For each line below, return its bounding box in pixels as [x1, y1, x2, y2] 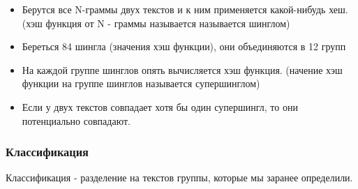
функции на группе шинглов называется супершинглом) [22, 76, 260, 91]
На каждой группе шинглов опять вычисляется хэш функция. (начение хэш [22, 62, 343, 77]
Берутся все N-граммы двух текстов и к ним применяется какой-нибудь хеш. [22, 2, 348, 16]
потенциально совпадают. [22, 113, 130, 128]
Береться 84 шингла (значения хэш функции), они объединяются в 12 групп [22, 39, 346, 54]
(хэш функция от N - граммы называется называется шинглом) [22, 15, 290, 30]
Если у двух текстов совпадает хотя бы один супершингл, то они [22, 99, 298, 114]
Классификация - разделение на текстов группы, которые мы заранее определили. [6, 170, 353, 185]
